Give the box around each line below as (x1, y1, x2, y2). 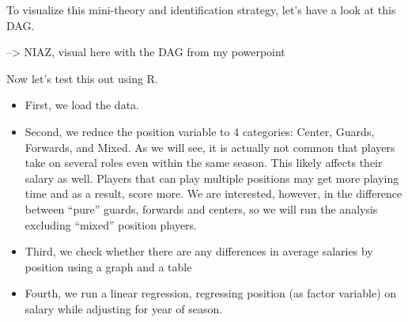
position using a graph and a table (25, 258, 192, 275)
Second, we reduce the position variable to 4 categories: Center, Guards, (25, 123, 375, 139)
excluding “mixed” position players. (25, 216, 198, 233)
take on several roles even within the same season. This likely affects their (25, 154, 383, 171)
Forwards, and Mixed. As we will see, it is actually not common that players (25, 138, 395, 155)
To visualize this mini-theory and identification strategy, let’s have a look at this (6, 2, 396, 17)
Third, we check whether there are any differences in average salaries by (25, 243, 373, 259)
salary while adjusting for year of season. (25, 300, 223, 316)
